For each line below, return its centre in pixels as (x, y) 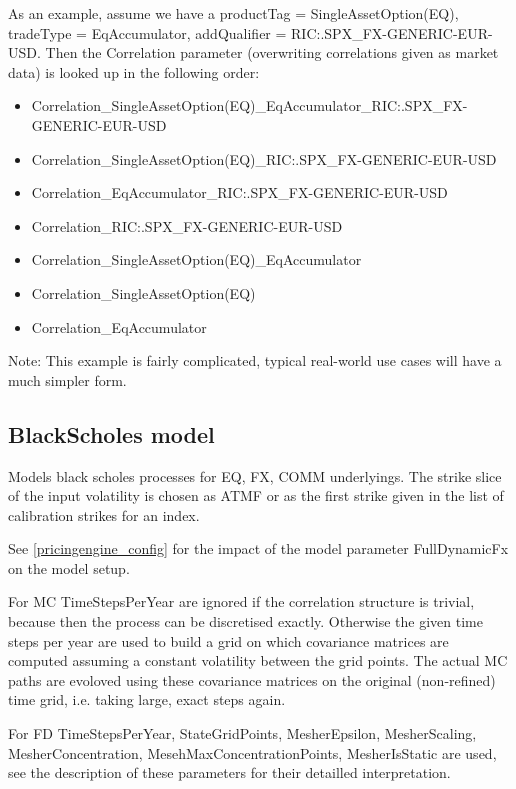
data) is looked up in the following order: (134, 71)
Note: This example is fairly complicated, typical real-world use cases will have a (255, 360)
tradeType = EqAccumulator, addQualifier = (147, 32)
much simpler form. (67, 379)
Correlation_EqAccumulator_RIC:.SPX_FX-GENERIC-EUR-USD (239, 192)
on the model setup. (69, 567)
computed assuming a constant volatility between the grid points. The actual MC (258, 660)
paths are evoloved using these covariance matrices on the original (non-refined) (252, 679)
